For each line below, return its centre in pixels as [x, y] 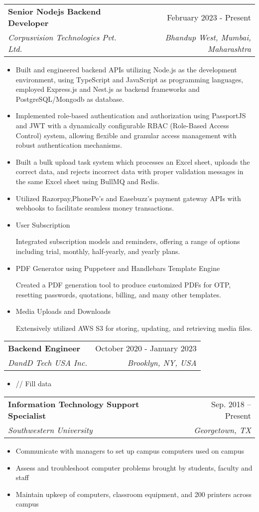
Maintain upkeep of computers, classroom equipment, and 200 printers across [133, 494]
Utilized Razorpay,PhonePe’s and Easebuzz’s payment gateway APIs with [128, 198]
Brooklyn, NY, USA [162, 363]
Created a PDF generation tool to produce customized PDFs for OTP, [123, 285]
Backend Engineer [44, 348]
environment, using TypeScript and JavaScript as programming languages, [129, 79]
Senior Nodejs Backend [55, 11]
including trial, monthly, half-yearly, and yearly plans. [98, 251]
